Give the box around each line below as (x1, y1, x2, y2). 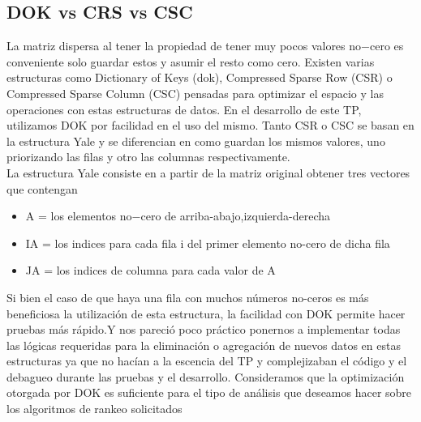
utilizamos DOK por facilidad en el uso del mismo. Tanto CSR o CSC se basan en (6, 117, 415, 134)
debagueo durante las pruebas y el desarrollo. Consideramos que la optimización (6, 368, 405, 385)
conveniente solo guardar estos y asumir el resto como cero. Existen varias (6, 53, 375, 70)
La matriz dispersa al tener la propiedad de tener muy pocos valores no (6, 37, 362, 54)
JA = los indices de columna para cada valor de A (25, 262, 276, 279)
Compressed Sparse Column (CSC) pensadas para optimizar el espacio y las (6, 84, 384, 101)
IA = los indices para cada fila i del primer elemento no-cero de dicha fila (25, 234, 390, 251)
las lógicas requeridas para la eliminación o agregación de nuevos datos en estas (6, 336, 401, 353)
